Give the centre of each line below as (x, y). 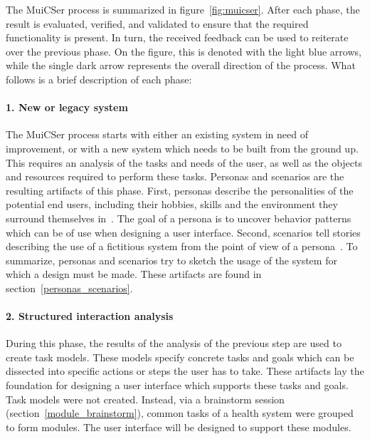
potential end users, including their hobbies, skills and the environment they (172, 204)
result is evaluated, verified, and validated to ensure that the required (157, 23)
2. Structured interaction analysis (90, 316)
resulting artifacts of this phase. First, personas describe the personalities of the (180, 190)
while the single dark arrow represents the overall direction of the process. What (181, 65)
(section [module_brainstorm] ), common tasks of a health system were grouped (180, 413)
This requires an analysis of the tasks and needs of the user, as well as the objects (184, 162)
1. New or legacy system (67, 107)
